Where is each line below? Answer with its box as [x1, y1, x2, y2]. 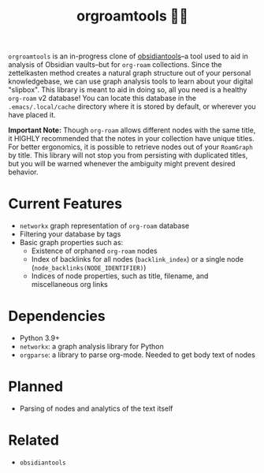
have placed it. [8, 110, 57, 120]
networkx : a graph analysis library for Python [19, 342, 164, 352]
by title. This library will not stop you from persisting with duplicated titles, [8, 151, 248, 160]
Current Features [8, 195, 123, 213]
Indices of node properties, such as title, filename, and [31, 271, 209, 281]
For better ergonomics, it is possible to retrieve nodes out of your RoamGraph [8, 142, 254, 152]
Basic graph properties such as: [19, 238, 124, 248]
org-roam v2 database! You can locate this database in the [8, 94, 197, 103]
